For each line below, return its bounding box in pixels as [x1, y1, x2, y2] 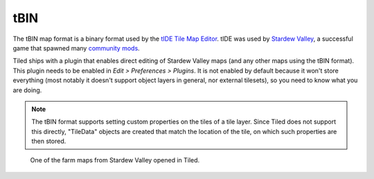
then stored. [31, 137, 66, 145]
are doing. [12, 86, 42, 94]
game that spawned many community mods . [12, 44, 140, 52]
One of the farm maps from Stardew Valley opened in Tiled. [30, 156, 200, 164]
